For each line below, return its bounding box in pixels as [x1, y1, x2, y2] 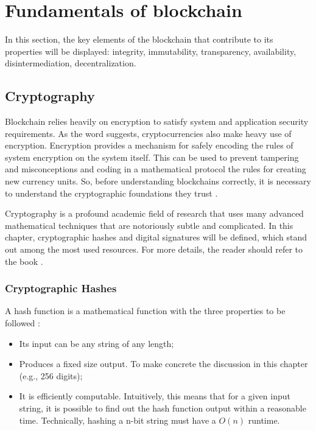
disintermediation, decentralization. [5, 57, 136, 69]
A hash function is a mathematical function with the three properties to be [5, 304, 286, 317]
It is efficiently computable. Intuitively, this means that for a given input [19, 390, 290, 402]
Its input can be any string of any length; [19, 337, 174, 349]
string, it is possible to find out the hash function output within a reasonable [19, 402, 306, 415]
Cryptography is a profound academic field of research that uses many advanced [5, 207, 304, 220]
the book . [5, 254, 43, 267]
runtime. [248, 413, 280, 426]
